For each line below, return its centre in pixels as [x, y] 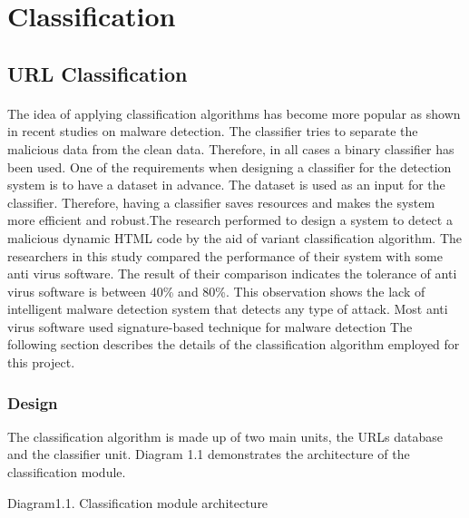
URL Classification [98, 73]
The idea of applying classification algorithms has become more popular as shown [234, 113]
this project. [41, 362]
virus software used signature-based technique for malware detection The [210, 326]
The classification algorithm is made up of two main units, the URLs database [225, 436]
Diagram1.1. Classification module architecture [138, 502]
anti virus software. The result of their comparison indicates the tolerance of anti [232, 274]
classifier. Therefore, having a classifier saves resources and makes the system [221, 202]
